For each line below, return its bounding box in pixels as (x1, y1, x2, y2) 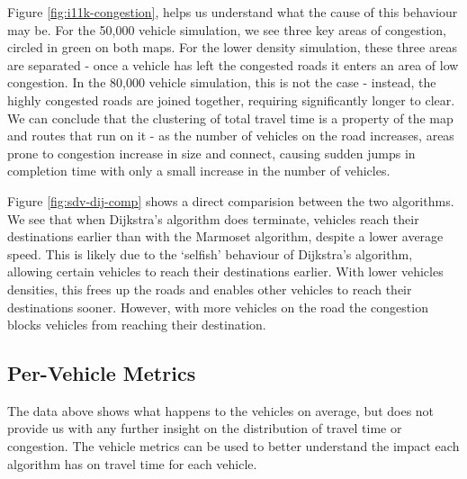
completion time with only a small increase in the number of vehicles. (7, 161, 391, 180)
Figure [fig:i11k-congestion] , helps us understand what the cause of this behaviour (7, 3, 458, 21)
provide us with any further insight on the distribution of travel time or (7, 419, 402, 438)
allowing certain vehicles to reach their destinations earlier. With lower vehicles (7, 262, 444, 281)
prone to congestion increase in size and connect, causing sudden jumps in (7, 143, 416, 162)
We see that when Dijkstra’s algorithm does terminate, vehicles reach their (7, 209, 419, 228)
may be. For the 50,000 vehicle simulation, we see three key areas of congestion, (7, 20, 446, 39)
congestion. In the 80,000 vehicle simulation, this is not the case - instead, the (7, 73, 436, 92)
